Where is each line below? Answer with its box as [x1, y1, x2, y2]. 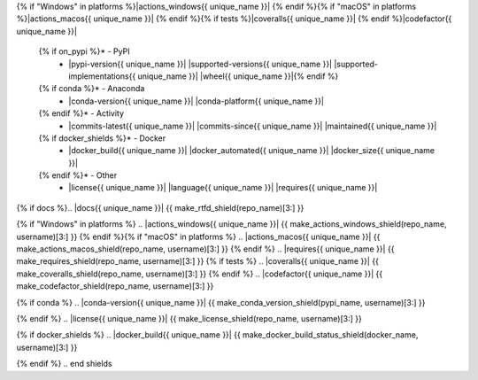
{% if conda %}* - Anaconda [38, 83, 145, 94]
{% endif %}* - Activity [38, 108, 124, 119]
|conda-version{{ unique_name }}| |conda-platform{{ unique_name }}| [68, 96, 325, 106]
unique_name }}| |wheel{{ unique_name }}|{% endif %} [137, 71, 339, 81]
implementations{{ [68, 71, 136, 81]
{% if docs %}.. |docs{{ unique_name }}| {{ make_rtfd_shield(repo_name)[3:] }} [16, 202, 305, 213]
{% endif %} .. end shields [16, 359, 112, 369]
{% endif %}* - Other [38, 170, 118, 181]
